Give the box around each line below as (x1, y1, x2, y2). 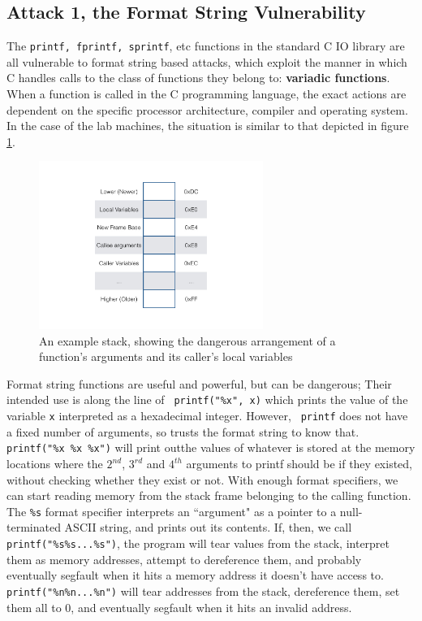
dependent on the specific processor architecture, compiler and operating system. (6, 101, 408, 118)
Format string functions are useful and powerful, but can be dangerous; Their (6, 375, 392, 392)
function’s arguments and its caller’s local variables (39, 348, 293, 365)
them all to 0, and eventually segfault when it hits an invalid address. (6, 598, 352, 615)
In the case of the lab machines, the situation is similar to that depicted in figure (6, 117, 409, 134)
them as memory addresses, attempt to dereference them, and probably (6, 550, 362, 567)
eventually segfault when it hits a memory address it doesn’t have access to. (6, 567, 384, 584)
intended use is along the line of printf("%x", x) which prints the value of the (6, 391, 408, 408)
